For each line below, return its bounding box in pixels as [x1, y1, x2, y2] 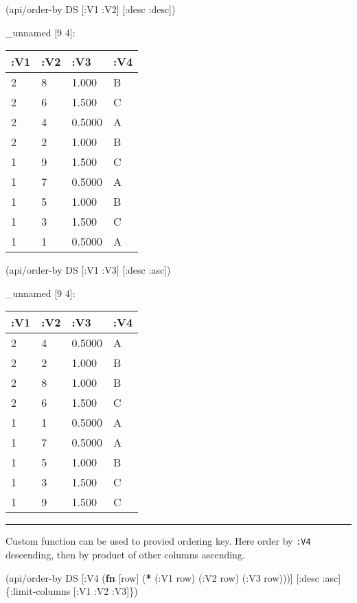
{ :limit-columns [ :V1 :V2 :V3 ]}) [5, 584, 138, 598]
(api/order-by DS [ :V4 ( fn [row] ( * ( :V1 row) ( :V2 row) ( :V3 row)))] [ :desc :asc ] [5, 570, 341, 584]
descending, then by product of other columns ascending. [5, 547, 245, 562]
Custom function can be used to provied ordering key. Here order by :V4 [5, 534, 311, 548]
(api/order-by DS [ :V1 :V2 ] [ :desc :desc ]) [5, 2, 176, 16]
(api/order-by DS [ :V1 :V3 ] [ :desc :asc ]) [5, 263, 171, 277]
